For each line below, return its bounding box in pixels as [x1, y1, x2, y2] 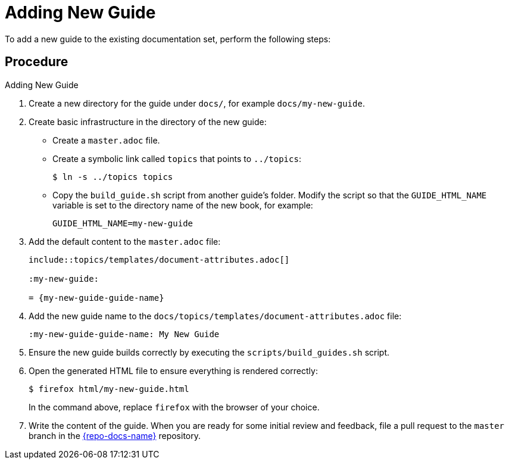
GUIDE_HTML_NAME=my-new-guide [52, 218, 193, 228]
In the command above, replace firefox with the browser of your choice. [29, 401, 320, 412]
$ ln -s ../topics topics [52, 172, 173, 182]
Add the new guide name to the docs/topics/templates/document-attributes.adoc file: [29, 310, 402, 321]
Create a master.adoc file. [52, 135, 160, 145]
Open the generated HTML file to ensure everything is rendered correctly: [29, 365, 318, 376]
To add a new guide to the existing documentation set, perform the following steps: [5, 33, 331, 44]
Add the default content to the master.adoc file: [29, 236, 221, 247]
